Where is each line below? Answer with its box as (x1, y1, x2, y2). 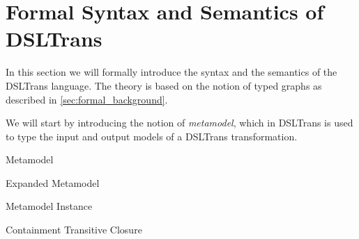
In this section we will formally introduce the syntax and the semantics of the (6, 65, 337, 79)
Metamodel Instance (6, 199, 93, 213)
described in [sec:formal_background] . (6, 92, 168, 106)
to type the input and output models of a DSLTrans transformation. (6, 129, 298, 143)
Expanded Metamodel (6, 175, 100, 190)
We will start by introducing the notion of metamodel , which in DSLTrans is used (6, 115, 353, 130)
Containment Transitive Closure (6, 222, 142, 237)
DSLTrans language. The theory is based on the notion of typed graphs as (6, 78, 322, 92)
